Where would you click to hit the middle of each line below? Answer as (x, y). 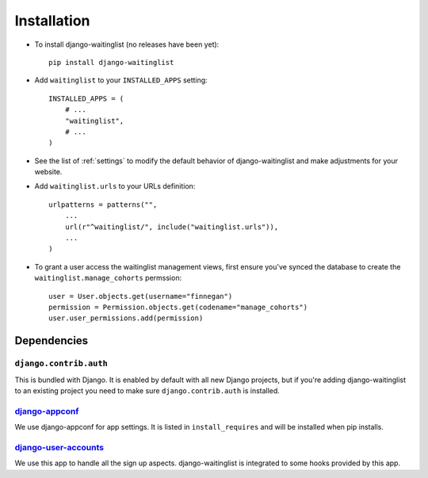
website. (48, 172)
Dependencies (52, 341)
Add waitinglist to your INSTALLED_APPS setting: (121, 80)
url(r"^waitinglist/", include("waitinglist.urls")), (172, 227)
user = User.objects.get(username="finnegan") (141, 296)
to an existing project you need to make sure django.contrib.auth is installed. (147, 390)
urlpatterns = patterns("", (103, 205)
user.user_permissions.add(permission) (126, 318)
